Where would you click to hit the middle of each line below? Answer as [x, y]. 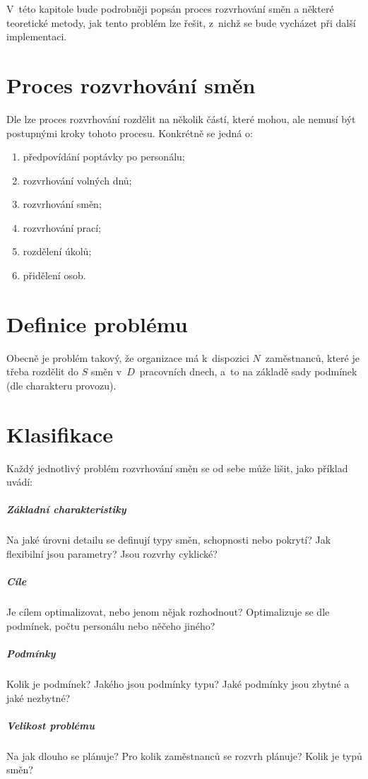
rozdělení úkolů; [57, 251]
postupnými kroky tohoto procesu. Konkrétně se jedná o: [130, 133]
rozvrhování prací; [62, 227]
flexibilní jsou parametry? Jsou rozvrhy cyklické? [112, 554]
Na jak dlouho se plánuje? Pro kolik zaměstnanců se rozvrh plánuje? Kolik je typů [184, 755]
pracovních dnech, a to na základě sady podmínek [248, 371]
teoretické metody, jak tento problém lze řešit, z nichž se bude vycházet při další [181, 22]
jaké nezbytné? [38, 697]
